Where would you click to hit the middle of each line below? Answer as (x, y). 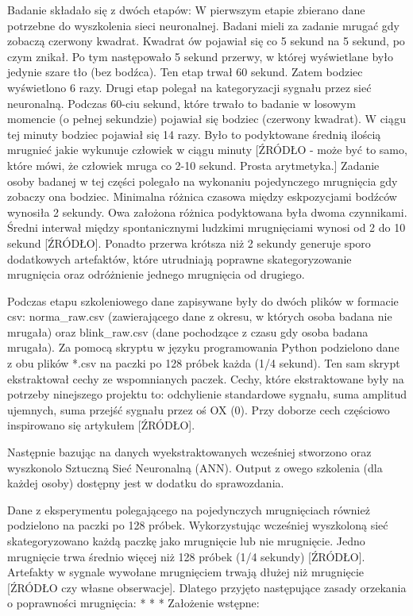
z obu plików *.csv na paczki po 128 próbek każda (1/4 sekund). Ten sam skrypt (204, 363)
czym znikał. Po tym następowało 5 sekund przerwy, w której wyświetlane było (200, 56)
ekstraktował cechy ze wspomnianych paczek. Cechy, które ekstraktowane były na (206, 378)
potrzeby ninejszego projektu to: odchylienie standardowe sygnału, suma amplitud (207, 394)
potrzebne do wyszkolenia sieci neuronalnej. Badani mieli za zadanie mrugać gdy (203, 25)
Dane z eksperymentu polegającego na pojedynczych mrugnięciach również (189, 509)
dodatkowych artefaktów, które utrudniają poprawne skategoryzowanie (179, 258)
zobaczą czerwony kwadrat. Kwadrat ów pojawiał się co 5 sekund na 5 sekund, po (206, 41)
